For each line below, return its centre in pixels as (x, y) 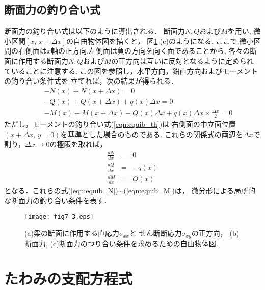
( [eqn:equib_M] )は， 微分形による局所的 (190, 190)
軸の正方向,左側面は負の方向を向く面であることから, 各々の (151, 51)
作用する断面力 (43, 60)
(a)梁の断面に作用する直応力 (72, 233)
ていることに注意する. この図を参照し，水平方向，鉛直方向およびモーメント (131, 71)
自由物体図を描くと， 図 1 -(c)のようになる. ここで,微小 (164, 41)
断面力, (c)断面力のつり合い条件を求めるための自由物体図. (121, 243)
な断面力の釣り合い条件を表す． (58, 200)
